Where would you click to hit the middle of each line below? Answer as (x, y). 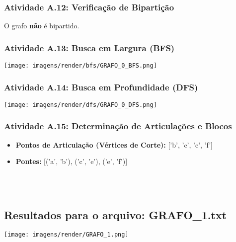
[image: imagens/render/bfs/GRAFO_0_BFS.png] (80, 66)
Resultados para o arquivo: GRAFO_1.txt (116, 214)
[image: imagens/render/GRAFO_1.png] (66, 235)
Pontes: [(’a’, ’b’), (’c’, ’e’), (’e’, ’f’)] (72, 161)
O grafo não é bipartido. (42, 26)
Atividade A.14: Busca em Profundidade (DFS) (101, 87)
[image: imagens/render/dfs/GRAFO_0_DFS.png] (80, 105)
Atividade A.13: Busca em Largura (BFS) (89, 47)
